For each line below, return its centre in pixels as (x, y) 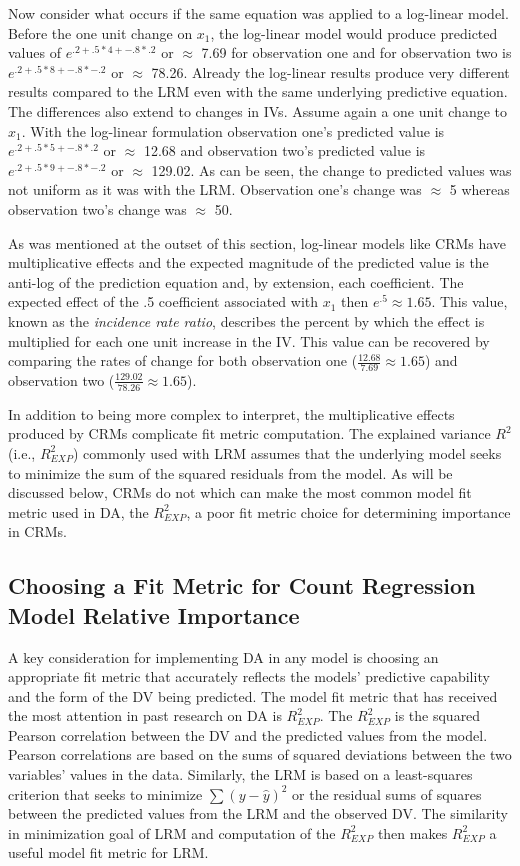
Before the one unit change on (100, 32)
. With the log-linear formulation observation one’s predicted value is (233, 130)
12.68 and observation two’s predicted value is (284, 150)
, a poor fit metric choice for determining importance (348, 511)
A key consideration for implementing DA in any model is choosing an (223, 656)
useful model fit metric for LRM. (108, 852)
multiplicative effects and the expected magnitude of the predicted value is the (248, 262)
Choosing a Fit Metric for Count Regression (242, 585)
